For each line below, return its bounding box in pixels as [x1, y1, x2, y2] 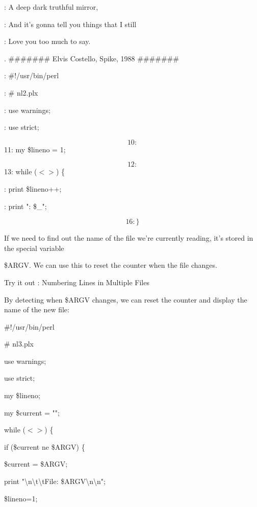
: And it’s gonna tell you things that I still [4, 18, 137, 29]
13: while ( [4, 166, 37, 177]
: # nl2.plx [4, 87, 38, 98]
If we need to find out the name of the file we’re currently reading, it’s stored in [4, 233, 253, 243]
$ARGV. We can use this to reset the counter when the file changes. [4, 260, 217, 270]
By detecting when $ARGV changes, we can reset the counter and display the [4, 294, 247, 305]
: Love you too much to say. [4, 36, 91, 47]
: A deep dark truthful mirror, [4, 2, 98, 12]
